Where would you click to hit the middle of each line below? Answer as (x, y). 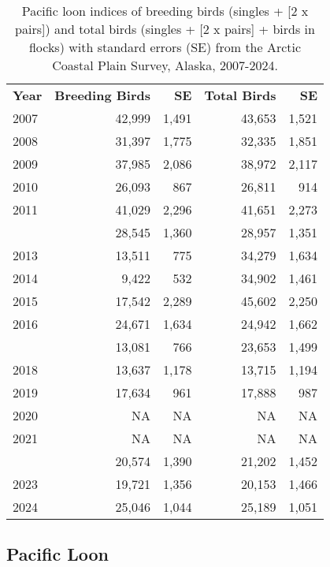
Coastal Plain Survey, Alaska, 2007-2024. (165, 65)
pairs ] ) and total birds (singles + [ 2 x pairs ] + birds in (165, 29)
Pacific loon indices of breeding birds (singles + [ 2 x (165, 11)
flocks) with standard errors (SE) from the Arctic (165, 47)
